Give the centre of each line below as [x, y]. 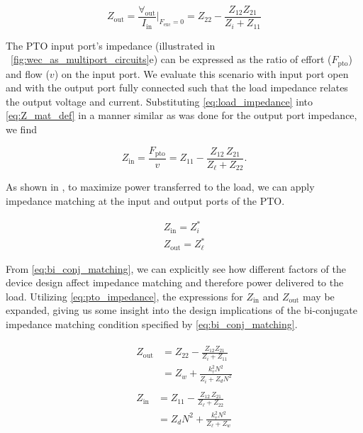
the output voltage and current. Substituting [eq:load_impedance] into [160, 101]
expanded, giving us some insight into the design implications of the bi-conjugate [181, 310]
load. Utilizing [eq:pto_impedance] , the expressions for [124, 296]
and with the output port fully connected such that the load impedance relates [177, 88]
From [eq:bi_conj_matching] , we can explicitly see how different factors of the [176, 268]
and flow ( [28, 73]
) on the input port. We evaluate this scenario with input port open [201, 73]
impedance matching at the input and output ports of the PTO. [145, 201]
